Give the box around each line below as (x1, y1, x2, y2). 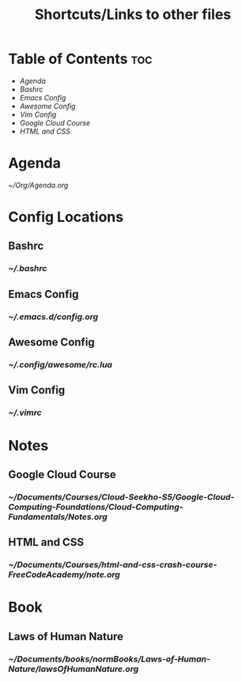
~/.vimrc (8, 407, 42, 418)
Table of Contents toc (8, 50, 153, 68)
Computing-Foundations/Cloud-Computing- (8, 501, 183, 512)
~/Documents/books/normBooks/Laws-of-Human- (8, 654, 211, 665)
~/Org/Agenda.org (8, 180, 69, 190)
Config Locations (8, 208, 124, 226)
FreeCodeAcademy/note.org (8, 569, 120, 580)
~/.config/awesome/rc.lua (8, 360, 113, 370)
